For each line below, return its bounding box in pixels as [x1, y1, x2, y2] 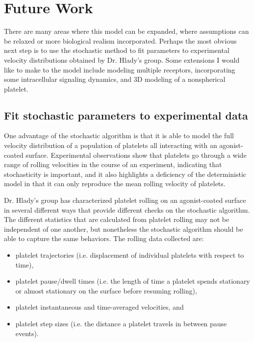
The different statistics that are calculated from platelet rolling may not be [4, 214, 229, 224]
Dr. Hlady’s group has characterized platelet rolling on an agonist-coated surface [4, 195, 246, 205]
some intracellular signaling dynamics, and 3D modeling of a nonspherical [4, 74, 226, 84]
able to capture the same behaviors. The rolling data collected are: [4, 233, 204, 244]
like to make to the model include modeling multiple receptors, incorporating [4, 64, 235, 74]
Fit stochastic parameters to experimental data [4, 107, 248, 122]
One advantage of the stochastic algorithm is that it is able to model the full [4, 130, 234, 141]
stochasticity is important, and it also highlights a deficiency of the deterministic [4, 169, 247, 179]
